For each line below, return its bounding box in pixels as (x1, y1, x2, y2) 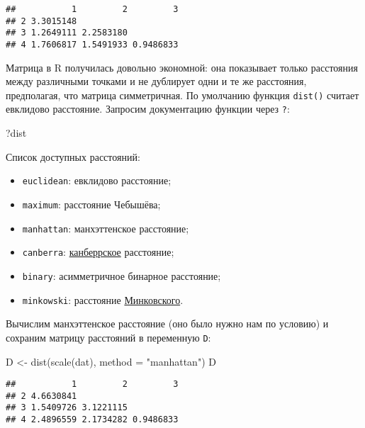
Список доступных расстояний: (6, 149, 140, 164)
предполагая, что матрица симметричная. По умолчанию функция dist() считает (6, 87, 359, 102)
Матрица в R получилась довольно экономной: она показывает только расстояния (6, 60, 358, 74)
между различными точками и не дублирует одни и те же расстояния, (6, 74, 307, 89)
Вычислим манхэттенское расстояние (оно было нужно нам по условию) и (6, 316, 329, 331)
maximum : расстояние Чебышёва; (22, 196, 161, 211)
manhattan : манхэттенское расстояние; (22, 220, 189, 235)
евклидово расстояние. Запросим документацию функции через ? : (6, 101, 290, 116)
